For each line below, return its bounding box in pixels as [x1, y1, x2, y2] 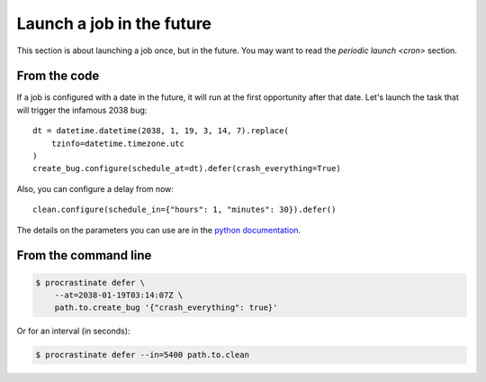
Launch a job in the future [16, 14, 211, 33]
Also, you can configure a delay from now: [16, 183, 175, 194]
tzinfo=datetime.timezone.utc [50, 138, 184, 149]
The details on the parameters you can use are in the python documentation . [16, 224, 301, 235]
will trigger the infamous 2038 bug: [16, 105, 148, 115]
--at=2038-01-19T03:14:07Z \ [54, 289, 184, 300]
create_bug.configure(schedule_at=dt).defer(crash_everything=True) [32, 163, 341, 174]
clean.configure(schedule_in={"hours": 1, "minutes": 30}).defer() [32, 205, 337, 215]
